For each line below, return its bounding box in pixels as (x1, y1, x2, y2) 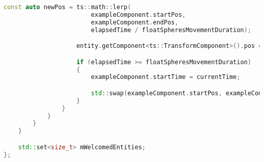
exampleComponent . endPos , (91, 18, 179, 26)
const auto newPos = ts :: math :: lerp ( (4, 4, 131, 11)
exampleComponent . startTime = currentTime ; (91, 73, 241, 81)
